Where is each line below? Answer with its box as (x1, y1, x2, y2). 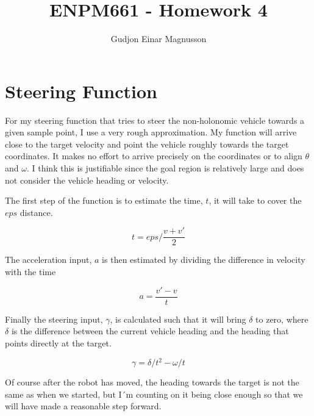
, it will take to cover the (209, 194, 302, 207)
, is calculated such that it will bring (110, 312, 246, 325)
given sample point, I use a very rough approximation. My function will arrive (5, 126, 297, 138)
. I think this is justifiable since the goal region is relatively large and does (26, 162, 304, 174)
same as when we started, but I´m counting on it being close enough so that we (5, 387, 303, 400)
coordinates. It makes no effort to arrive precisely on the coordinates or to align (5, 149, 302, 162)
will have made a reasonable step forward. (5, 400, 162, 412)
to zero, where (255, 312, 309, 325)
